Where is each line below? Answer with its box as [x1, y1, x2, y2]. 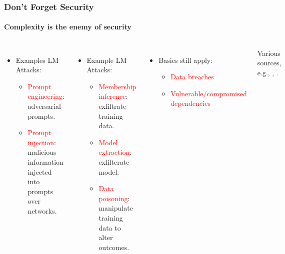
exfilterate [98, 156, 129, 167]
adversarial [27, 101, 61, 111]
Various [257, 47, 280, 58]
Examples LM [15, 54, 59, 65]
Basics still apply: [158, 54, 213, 65]
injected [27, 166, 52, 177]
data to [98, 222, 121, 233]
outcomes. [98, 242, 129, 252]
